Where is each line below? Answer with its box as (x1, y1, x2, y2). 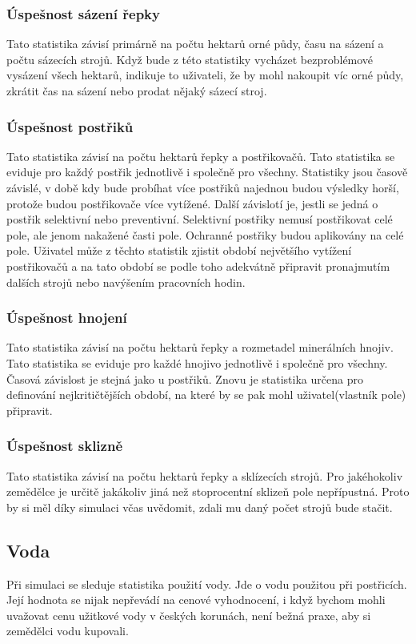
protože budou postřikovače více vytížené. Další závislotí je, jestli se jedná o (6, 195, 378, 211)
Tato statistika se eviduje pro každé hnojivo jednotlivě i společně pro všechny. (6, 354, 388, 371)
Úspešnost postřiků (6, 116, 134, 136)
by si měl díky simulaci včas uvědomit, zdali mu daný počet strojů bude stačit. (6, 498, 393, 515)
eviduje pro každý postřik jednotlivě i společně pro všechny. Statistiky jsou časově (6, 163, 408, 180)
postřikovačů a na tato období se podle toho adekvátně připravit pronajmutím (6, 257, 390, 274)
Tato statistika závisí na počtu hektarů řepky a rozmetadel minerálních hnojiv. (6, 339, 394, 356)
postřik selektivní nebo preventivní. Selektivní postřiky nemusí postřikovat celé (6, 211, 393, 227)
